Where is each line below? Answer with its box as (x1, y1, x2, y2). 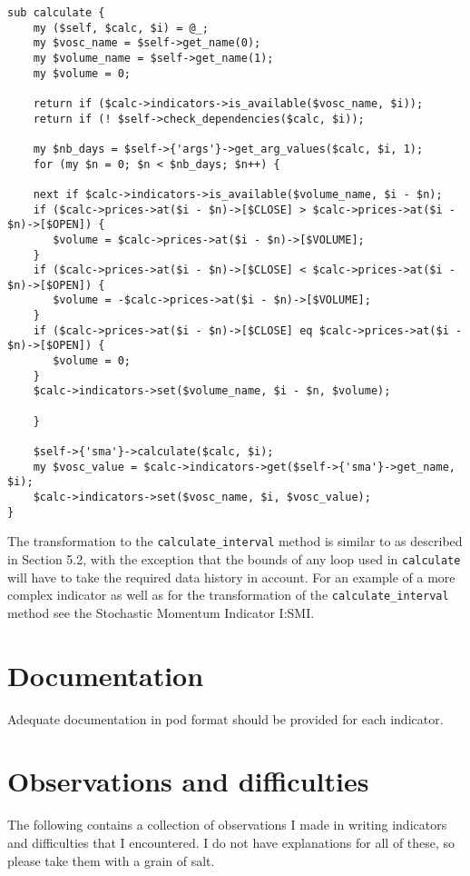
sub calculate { (7, 6, 105, 19)
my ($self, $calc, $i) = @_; (33, 21, 209, 35)
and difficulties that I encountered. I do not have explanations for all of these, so (7, 832, 455, 851)
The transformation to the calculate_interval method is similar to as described (7, 532, 463, 551)
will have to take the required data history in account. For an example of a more (7, 567, 455, 586)
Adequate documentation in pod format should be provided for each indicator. (7, 709, 444, 728)
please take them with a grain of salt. (7, 851, 215, 870)
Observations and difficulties (7, 762, 369, 800)
